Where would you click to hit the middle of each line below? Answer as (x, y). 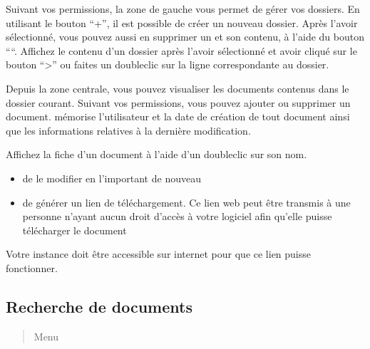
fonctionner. (32, 267)
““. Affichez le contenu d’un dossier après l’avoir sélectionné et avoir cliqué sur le (181, 50)
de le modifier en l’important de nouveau (112, 178)
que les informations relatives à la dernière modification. (128, 130)
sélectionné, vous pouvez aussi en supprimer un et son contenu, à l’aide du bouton (185, 37)
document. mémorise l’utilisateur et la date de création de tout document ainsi (178, 116)
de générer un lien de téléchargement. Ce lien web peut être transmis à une (186, 202)
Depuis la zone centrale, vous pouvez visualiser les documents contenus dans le (178, 88)
